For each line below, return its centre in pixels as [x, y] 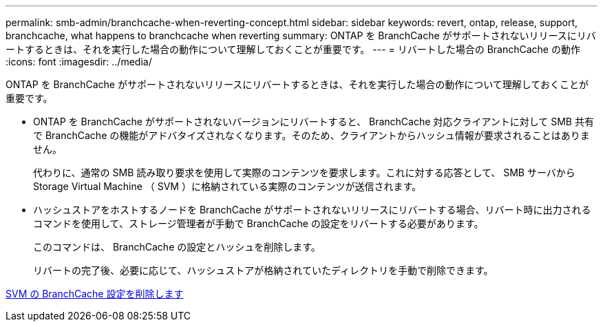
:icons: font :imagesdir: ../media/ [79, 62]
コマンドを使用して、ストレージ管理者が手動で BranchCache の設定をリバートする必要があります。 [258, 223]
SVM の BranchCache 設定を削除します [95, 294]
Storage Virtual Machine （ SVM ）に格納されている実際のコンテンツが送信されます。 [228, 186]
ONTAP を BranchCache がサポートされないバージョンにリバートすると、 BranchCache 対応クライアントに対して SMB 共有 [314, 122]
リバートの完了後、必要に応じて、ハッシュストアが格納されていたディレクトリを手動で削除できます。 [263, 270]
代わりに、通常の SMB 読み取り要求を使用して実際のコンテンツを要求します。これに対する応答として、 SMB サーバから [304, 172]
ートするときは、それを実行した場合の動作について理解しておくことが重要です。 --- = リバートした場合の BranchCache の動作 [293, 49]
